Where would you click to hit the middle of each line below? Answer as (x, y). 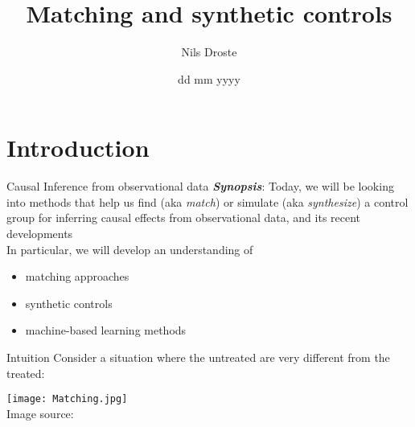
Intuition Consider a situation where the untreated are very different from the (198, 357)
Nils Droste (209, 52)
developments (40, 234)
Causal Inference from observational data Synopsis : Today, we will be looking (200, 186)
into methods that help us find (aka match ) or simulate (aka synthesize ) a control (207, 201)
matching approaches (77, 276)
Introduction (78, 148)
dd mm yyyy (209, 78)
